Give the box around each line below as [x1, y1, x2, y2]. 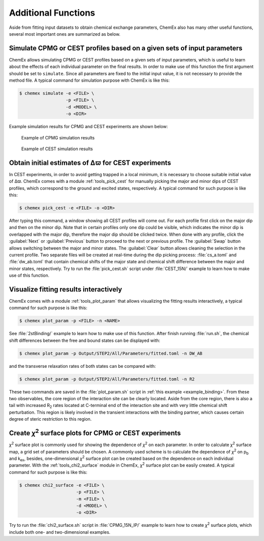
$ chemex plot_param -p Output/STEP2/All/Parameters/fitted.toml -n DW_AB [19, 350, 203, 356]
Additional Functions [9, 7, 95, 18]
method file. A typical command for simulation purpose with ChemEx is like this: [9, 77, 170, 83]
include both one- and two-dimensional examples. [9, 529, 110, 535]
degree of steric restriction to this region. [9, 416, 92, 422]
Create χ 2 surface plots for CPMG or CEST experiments [9, 428, 181, 437]
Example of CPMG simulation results [21, 135, 95, 140]
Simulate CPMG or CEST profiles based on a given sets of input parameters [9, 44, 243, 52]
